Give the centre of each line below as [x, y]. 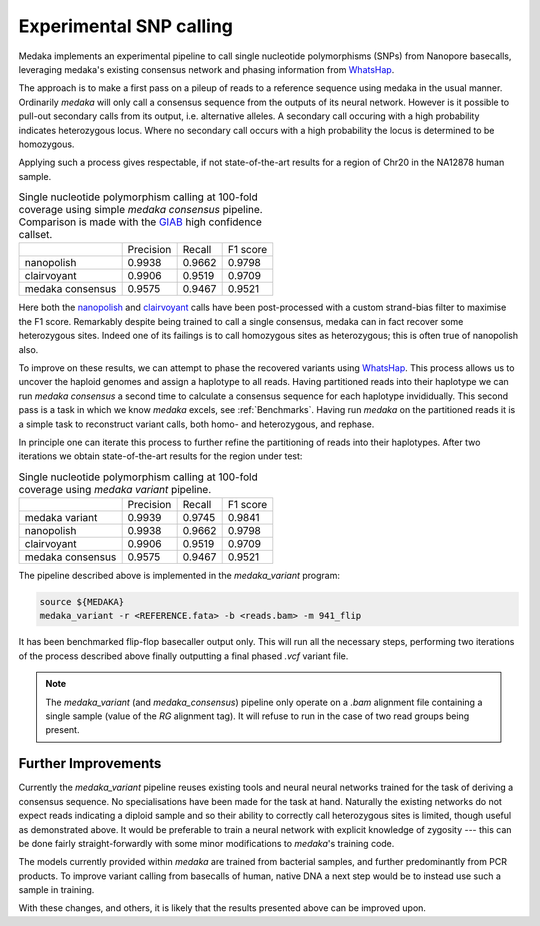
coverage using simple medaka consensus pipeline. [141, 210]
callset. [35, 235]
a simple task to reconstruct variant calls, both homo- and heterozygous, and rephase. [196, 424]
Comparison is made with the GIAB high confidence [140, 222]
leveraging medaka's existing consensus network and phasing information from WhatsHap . [206, 69]
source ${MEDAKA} [82, 602]
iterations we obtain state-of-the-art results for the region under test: [160, 456]
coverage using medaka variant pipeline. [115, 489]
